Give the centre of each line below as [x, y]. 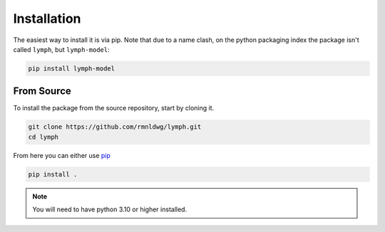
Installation [47, 19]
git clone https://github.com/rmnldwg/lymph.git [115, 127]
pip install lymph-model [72, 68]
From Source [42, 91]
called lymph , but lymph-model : [61, 49]
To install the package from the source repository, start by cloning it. [114, 108]
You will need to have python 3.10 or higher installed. [110, 209]
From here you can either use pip [62, 155]
